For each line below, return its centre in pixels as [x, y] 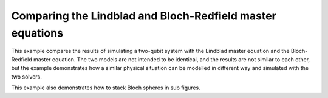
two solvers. [27, 77]
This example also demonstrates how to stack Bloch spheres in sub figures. [106, 88]
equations [37, 33]
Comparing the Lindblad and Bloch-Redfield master [144, 16]
